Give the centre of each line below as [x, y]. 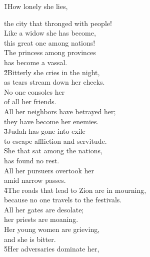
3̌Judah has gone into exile [45, 131]
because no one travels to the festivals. [63, 200]
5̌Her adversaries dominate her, [52, 249]
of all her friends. [30, 101]
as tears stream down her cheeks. [54, 82]
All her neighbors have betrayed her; [60, 111]
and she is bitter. [30, 239]
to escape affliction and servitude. [55, 141]
